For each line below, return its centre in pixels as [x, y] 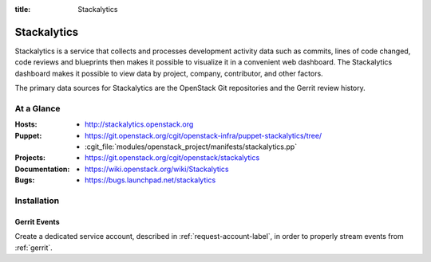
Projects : [30, 158]
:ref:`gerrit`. [34, 248]
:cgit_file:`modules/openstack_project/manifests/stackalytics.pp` [191, 147]
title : [23, 9]
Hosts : [26, 124]
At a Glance [38, 108]
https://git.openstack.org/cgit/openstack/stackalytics [172, 158]
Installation [37, 201]
